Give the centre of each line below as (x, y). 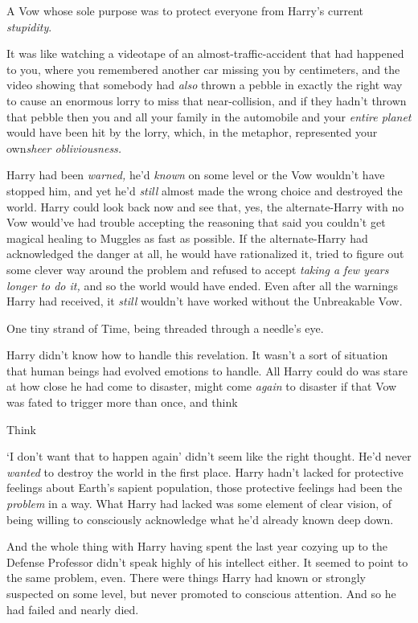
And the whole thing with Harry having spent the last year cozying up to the (197, 546)
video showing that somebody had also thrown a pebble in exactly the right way (205, 85)
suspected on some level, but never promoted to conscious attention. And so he (201, 593)
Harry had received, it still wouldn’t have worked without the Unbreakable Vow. (205, 301)
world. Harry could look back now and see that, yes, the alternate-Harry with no (205, 206)
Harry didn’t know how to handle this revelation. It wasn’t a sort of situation (197, 355)
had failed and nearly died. (73, 609)
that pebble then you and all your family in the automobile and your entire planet (209, 116)
